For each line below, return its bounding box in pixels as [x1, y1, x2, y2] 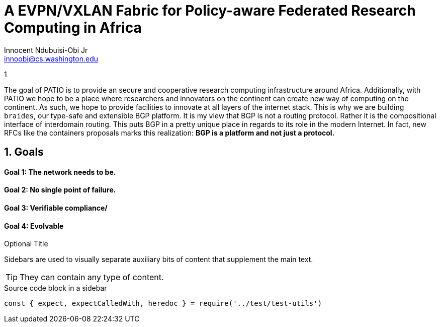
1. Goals [4, 146, 44, 159]
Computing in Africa [4, 19, 142, 36]
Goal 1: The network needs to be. [4, 167, 116, 176]
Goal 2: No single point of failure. [4, 185, 116, 194]
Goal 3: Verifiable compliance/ [4, 204, 108, 212]
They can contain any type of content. [20, 272, 164, 283]
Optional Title [4, 239, 48, 248]
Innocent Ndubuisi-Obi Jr [4, 45, 88, 54]
